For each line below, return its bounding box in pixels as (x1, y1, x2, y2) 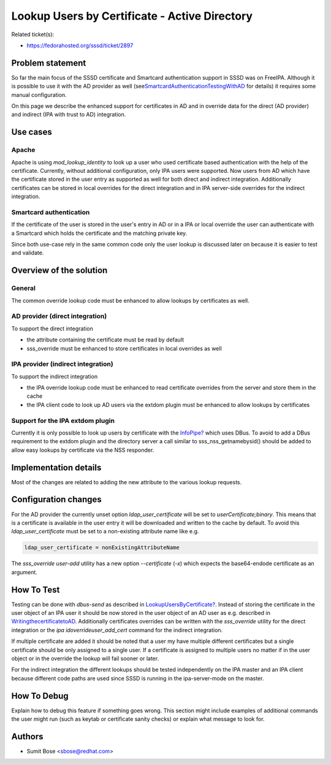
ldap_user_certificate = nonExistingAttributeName (24, 544, 180, 551)
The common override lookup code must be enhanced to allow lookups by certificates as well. (11, 297, 249, 304)
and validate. (11, 249, 44, 257)
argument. (11, 568, 38, 576)
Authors (11, 731, 44, 742)
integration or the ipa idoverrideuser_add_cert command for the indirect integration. (11, 626, 223, 634)
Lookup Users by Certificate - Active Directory (11, 9, 253, 23)
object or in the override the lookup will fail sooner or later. (11, 655, 159, 662)
